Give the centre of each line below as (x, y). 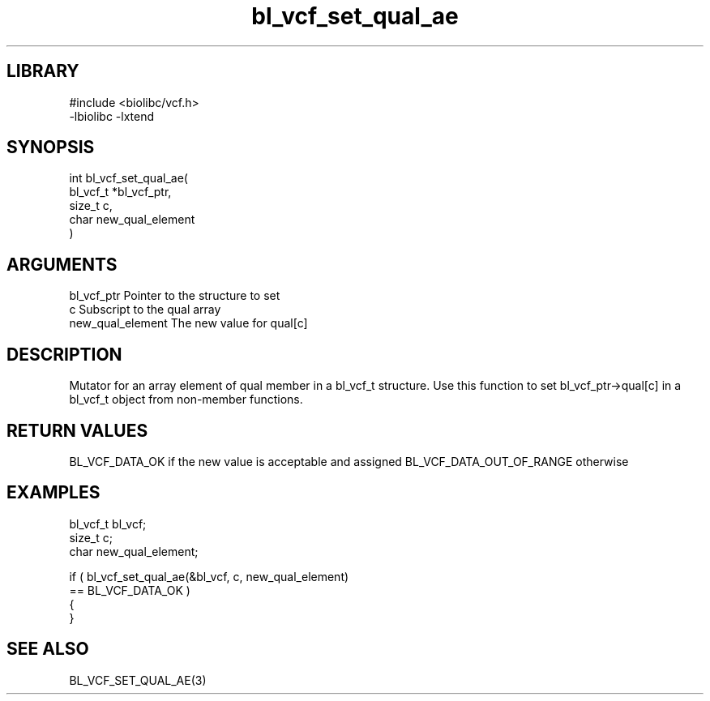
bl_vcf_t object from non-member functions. (186, 400)
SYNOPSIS (51, 147)
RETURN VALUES (77, 430)
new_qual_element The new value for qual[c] (188, 323)
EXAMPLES (53, 493)
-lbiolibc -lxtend (112, 116)
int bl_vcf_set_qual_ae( (128, 178)
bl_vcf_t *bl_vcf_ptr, (120, 192)
